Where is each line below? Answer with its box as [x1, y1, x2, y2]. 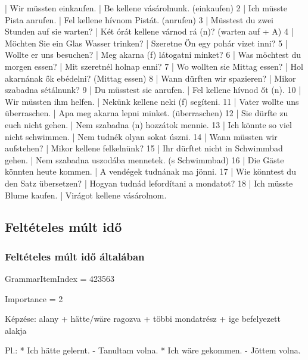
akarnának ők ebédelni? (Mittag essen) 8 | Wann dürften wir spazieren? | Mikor [5, 72, 296, 84]
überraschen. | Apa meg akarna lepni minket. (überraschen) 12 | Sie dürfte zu [5, 107, 288, 119]
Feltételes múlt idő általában [5, 249, 145, 263]
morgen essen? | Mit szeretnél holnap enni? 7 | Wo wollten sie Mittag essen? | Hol [5, 60, 303, 72]
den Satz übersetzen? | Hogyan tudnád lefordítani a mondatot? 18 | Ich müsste [5, 176, 293, 189]
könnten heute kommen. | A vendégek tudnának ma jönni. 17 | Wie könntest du [5, 165, 296, 178]
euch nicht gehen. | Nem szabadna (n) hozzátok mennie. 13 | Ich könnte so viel [5, 118, 292, 131]
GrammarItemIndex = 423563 [5, 272, 115, 285]
